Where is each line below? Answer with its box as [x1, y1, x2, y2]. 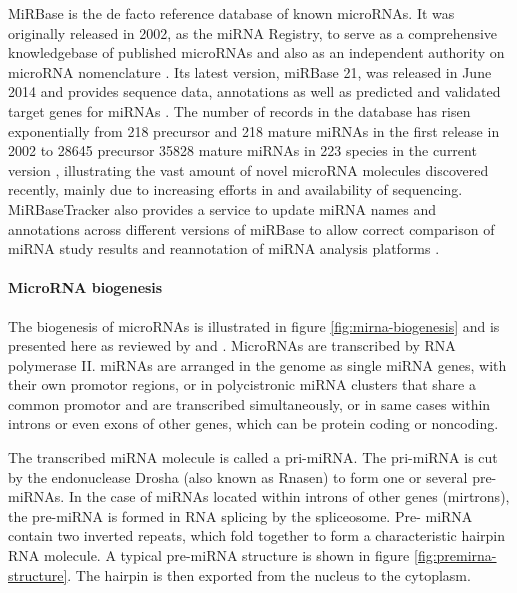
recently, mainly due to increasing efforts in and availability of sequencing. [8, 179, 463, 200]
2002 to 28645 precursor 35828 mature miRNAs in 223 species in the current [8, 140, 477, 161]
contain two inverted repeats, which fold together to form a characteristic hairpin [8, 525, 506, 546]
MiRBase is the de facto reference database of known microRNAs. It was [8, 3, 455, 23]
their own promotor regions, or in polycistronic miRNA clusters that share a [8, 374, 476, 395]
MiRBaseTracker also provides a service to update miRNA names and [8, 198, 437, 219]
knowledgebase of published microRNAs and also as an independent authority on [8, 42, 505, 63]
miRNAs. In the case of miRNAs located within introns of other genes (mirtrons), [8, 486, 510, 507]
